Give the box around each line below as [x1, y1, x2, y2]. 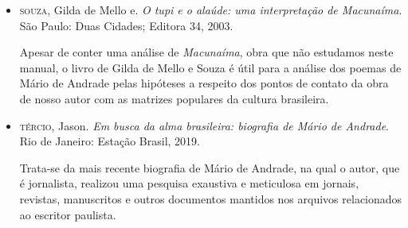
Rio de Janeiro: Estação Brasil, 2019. [19, 133, 200, 149]
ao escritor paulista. [19, 206, 116, 222]
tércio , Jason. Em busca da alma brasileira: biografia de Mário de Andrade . [19, 117, 389, 133]
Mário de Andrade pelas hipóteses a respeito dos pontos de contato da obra [19, 75, 389, 91]
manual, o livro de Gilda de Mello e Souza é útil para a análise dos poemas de [19, 59, 402, 75]
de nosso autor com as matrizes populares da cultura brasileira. [19, 90, 329, 106]
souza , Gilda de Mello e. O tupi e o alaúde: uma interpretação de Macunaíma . [19, 2, 402, 17]
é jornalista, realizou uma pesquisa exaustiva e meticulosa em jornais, [19, 175, 359, 191]
